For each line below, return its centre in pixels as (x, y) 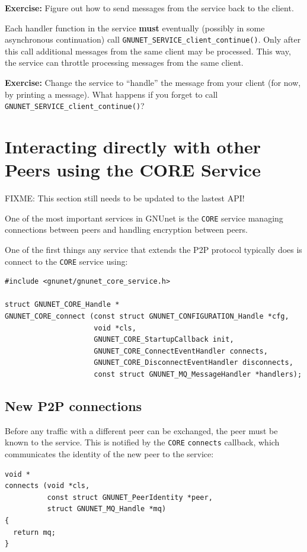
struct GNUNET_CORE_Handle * (62, 305)
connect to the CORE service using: (66, 261)
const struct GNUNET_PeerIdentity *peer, (130, 497)
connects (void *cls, (47, 486)
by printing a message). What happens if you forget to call (111, 94)
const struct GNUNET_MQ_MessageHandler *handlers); (198, 375)
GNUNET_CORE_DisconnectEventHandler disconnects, (194, 363)
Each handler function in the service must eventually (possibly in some (135, 28)
